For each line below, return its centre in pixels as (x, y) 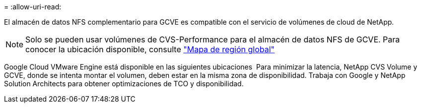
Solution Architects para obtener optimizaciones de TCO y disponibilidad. (124, 84)
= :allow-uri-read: (33, 7)
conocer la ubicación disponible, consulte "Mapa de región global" (150, 49)
